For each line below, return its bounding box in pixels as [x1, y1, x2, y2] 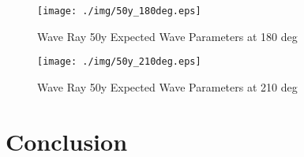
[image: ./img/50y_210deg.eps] [37, 56, 201, 68]
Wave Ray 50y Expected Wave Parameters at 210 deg [37, 78, 298, 95]
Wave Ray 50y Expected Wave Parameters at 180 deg [37, 28, 298, 44]
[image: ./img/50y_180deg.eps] [37, 6, 201, 17]
